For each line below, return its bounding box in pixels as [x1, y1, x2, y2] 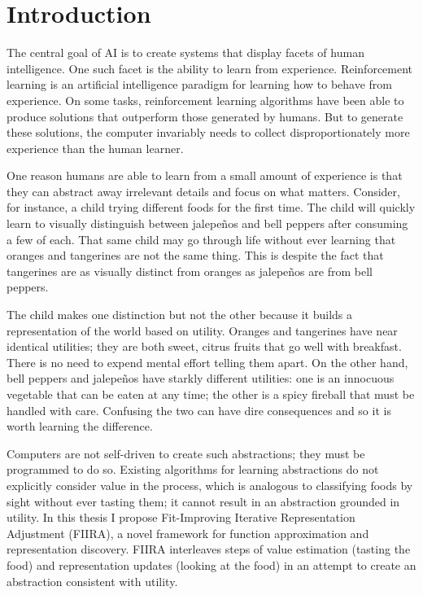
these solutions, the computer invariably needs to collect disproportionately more [7, 124, 410, 141]
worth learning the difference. [7, 418, 153, 435]
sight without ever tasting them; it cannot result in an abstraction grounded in [7, 492, 400, 510]
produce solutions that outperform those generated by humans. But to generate [7, 107, 403, 125]
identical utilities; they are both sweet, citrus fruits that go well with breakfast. [7, 338, 402, 355]
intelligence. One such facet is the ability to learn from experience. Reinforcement [7, 59, 413, 77]
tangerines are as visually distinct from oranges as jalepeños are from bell [7, 262, 373, 279]
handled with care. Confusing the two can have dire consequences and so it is [7, 401, 391, 418]
